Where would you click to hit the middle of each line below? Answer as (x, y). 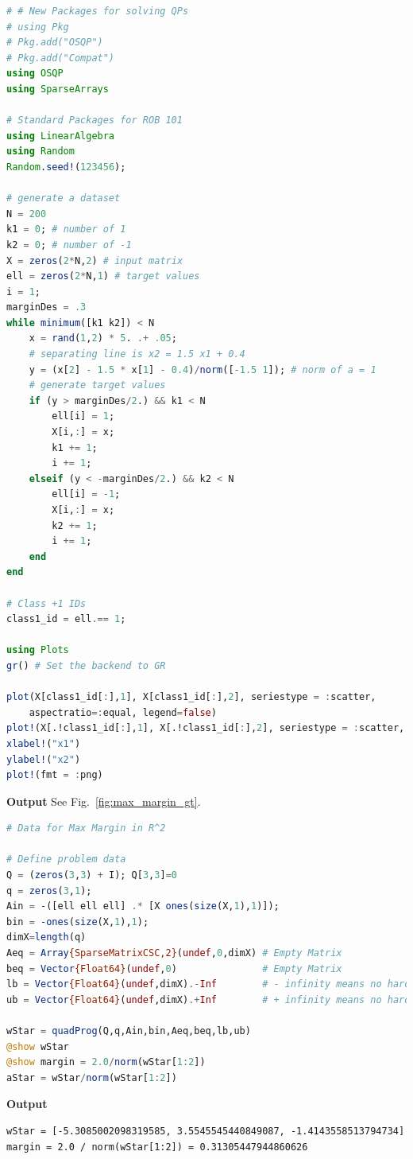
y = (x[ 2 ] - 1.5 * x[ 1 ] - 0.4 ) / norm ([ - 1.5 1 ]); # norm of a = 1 (203, 369)
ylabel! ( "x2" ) (44, 759)
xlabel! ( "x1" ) (44, 743)
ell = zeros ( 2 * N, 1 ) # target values (103, 276)
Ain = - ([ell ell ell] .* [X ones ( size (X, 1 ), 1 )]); (143, 906)
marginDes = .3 (46, 307)
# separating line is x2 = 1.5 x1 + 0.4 (137, 354)
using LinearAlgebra (61, 136)
